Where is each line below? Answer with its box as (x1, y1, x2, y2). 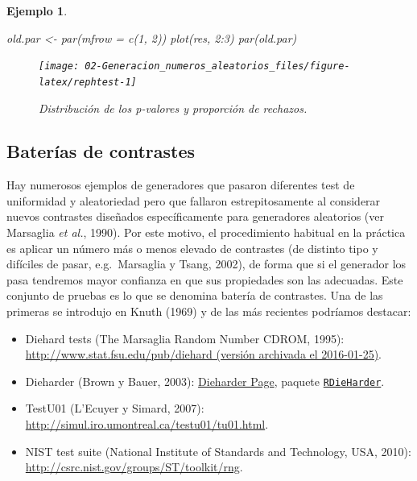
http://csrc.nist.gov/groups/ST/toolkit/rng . (25, 458, 243, 475)
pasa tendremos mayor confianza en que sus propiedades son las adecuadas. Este (6, 271, 403, 288)
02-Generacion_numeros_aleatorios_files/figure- (85, 60, 350, 73)
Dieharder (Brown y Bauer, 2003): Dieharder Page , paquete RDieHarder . (25, 372, 385, 389)
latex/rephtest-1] (39, 76, 137, 88)
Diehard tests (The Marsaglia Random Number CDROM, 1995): (25, 330, 345, 346)
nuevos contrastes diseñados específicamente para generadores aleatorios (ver (6, 208, 385, 225)
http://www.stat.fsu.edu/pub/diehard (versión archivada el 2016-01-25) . (25, 346, 382, 363)
